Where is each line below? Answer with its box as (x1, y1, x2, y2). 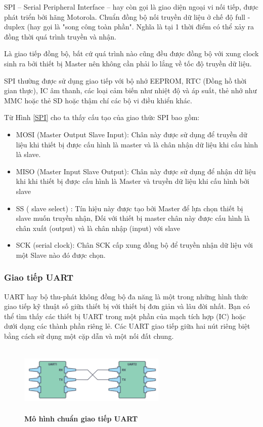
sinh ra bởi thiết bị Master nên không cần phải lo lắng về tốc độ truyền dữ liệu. (4, 58, 252, 68)
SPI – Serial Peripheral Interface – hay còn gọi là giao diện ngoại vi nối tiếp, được (4, 2, 258, 12)
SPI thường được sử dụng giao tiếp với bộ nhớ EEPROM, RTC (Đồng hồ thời (4, 75, 247, 86)
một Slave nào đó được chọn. (16, 249, 106, 260)
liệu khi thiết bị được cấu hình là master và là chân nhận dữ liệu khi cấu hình (16, 139, 258, 149)
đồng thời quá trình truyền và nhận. (4, 31, 116, 42)
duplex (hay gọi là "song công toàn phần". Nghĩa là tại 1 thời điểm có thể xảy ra (4, 21, 254, 32)
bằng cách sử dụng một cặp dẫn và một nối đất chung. (4, 331, 174, 341)
